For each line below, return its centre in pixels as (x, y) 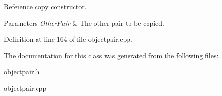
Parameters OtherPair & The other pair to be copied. (84, 23)
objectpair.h (22, 72)
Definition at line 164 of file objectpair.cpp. (68, 39)
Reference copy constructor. (45, 6)
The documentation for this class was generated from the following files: (111, 55)
